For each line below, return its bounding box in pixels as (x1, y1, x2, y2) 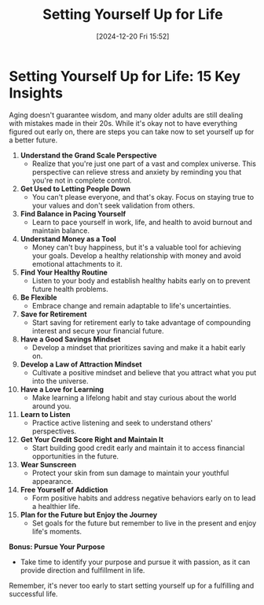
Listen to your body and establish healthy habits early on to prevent (31, 275, 251, 285)
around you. (31, 401, 71, 411)
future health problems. (31, 284, 108, 293)
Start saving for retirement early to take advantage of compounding (31, 317, 251, 327)
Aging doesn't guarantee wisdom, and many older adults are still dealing (9, 110, 244, 120)
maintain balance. (31, 226, 90, 235)
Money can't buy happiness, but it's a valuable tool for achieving (31, 242, 242, 252)
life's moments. (31, 526, 82, 536)
